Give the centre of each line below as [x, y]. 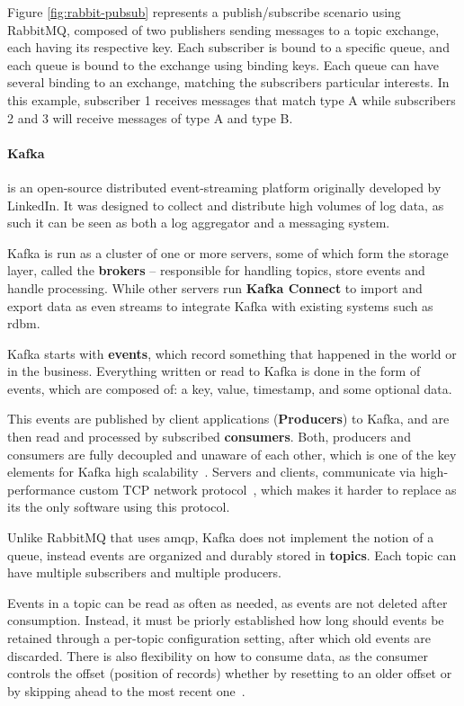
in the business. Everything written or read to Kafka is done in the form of [214, 371]
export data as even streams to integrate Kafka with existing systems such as [220, 305]
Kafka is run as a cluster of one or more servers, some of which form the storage [228, 252]
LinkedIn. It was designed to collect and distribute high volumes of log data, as [226, 205]
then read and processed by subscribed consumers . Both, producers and [209, 437]
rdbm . [24, 323]
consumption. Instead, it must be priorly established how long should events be [226, 620]
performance [41, 489]
